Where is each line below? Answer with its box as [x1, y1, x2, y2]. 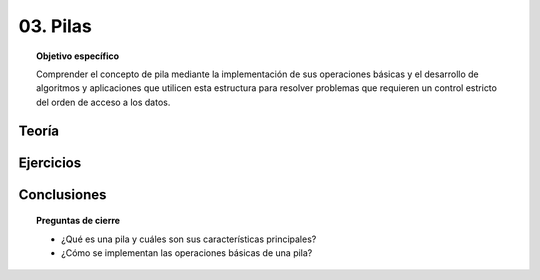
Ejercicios [18, 154, 82, 171]
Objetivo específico [36, 50, 120, 62]
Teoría [18, 122, 60, 139]
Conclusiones [18, 186, 107, 203]
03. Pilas [18, 15, 92, 37]
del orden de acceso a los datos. [36, 96, 171, 108]
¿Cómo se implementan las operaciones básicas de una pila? [61, 246, 313, 259]
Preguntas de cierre [36, 215, 120, 227]
